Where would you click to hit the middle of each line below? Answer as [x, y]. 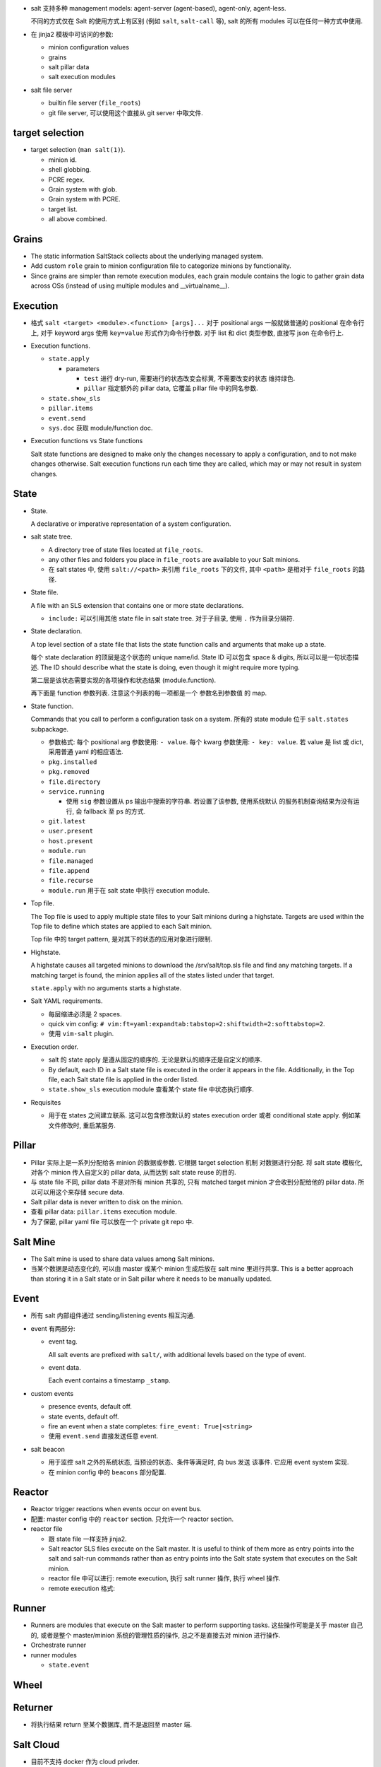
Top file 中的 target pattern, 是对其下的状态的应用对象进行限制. [122, 939]
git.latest [67, 821]
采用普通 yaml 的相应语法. [86, 752]
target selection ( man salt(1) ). [78, 150]
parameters [83, 368]
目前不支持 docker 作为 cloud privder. [85, 1761]
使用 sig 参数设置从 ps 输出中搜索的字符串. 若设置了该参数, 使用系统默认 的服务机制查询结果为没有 [210, 802]
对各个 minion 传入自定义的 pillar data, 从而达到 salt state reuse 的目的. [133, 1172]
